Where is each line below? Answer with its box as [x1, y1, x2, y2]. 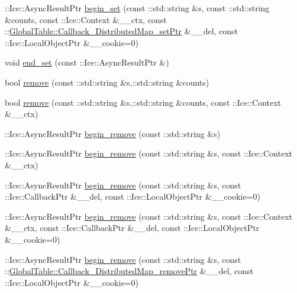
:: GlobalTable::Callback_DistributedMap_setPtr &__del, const [5, 25, 238, 37]
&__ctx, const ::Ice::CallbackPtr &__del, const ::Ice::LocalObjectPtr [5, 222, 260, 234]
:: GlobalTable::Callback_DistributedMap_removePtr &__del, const [5, 265, 254, 277]
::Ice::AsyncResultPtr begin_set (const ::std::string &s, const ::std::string [5, 2, 270, 14]
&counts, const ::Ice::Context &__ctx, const [5, 13, 167, 25]
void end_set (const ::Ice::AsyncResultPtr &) [5, 56, 169, 69]
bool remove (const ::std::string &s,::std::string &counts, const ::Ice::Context [5, 96, 282, 108]
